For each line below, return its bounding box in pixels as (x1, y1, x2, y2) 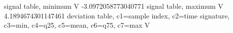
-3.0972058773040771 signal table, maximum (81, 1, 216, 11)
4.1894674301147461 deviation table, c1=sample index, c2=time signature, (4, 10, 230, 20)
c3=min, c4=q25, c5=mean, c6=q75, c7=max (4, 20, 142, 30)
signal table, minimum (4, 1, 72, 11)
